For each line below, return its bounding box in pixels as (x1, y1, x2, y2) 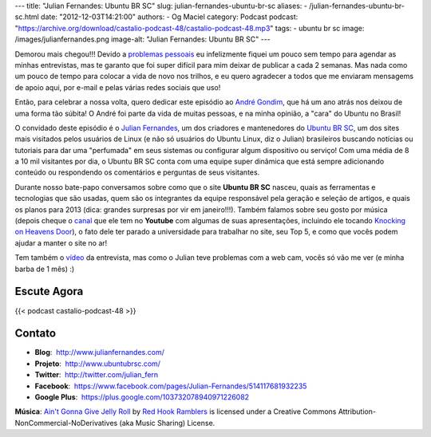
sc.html (14, 12, 39, 22)
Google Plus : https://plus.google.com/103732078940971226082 (34, 392, 250, 402)
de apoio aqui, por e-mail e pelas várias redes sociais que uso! (14, 82, 221, 92)
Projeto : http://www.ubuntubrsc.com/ (34, 359, 161, 368)
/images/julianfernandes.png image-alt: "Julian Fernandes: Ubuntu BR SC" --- (14, 34, 271, 44)
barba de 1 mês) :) (14, 264, 75, 274)
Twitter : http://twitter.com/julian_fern (34, 370, 159, 380)
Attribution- (338, 407, 377, 416)
